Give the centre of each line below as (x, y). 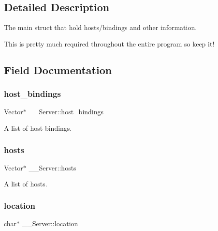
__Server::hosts (52, 167)
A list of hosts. (26, 184)
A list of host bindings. (38, 128)
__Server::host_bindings (66, 112)
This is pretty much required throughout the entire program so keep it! (109, 43)
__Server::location (50, 223)
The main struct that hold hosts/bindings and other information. (101, 27)
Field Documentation (58, 69)
